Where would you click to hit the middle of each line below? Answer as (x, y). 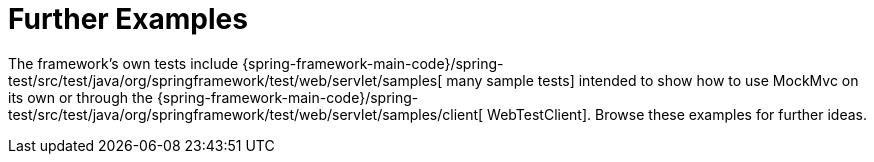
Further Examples (128, 19)
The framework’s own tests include (123, 63)
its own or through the (80, 97)
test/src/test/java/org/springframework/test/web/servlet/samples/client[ (246, 114)
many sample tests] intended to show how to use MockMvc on (652, 80)
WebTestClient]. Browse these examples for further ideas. (677, 114)
